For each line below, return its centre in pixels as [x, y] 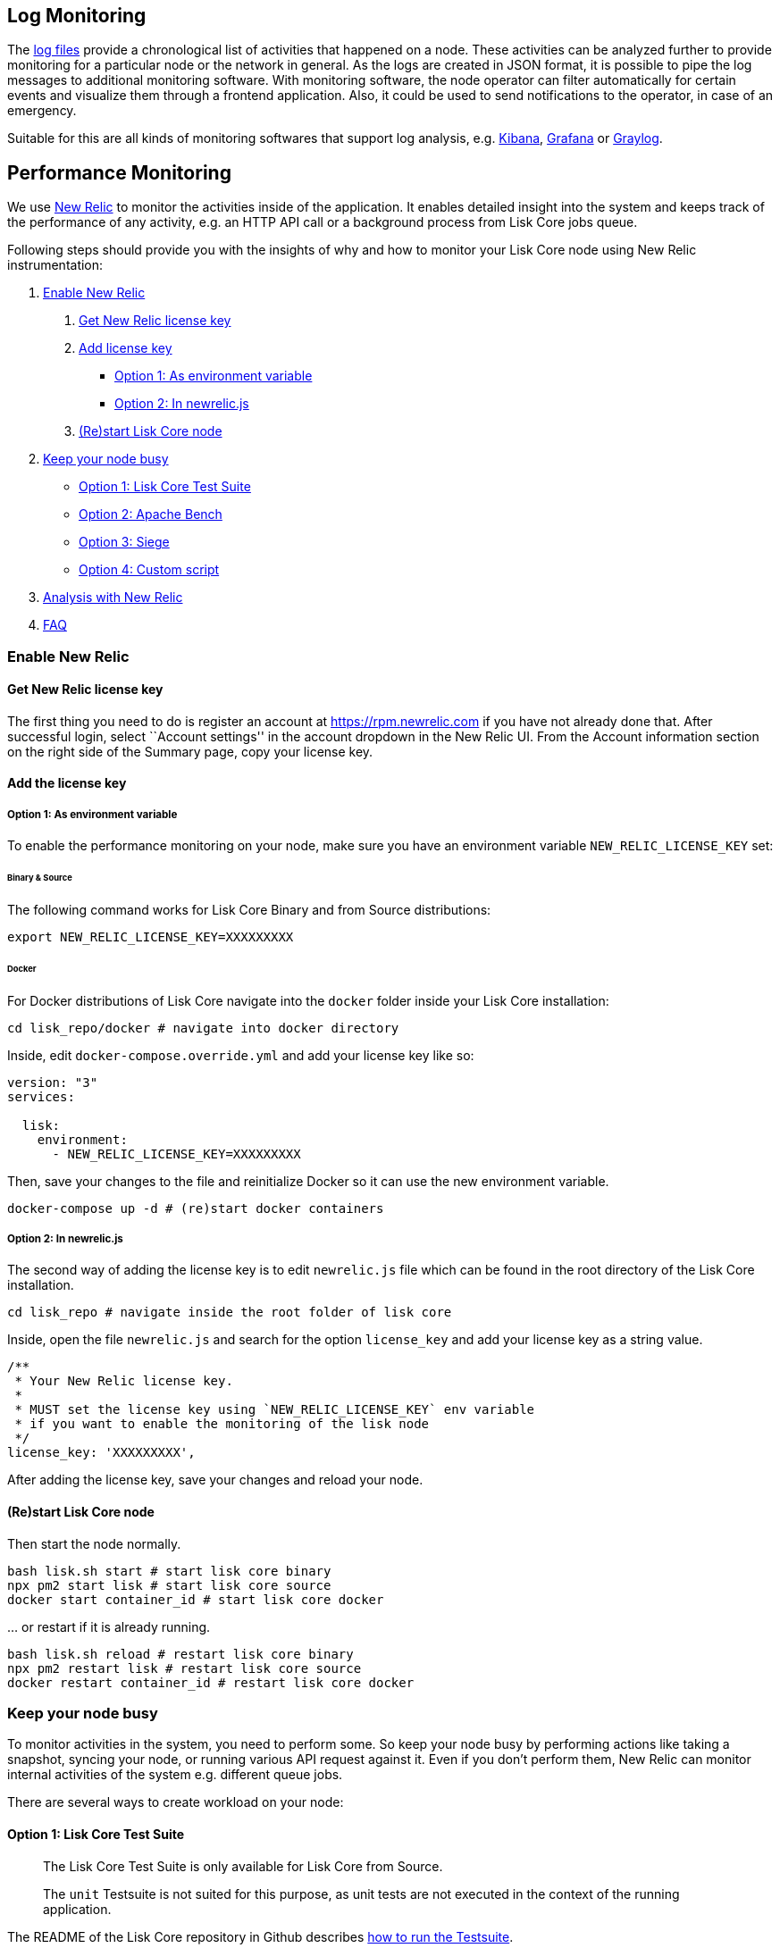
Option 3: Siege [124, 542]
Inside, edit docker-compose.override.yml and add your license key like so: [241, 1055]
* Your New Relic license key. [124, 1381]
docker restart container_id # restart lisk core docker [211, 1682]
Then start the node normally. [94, 1543]
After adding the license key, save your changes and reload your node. [215, 1480]
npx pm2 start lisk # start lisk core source [169, 1585]
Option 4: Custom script [149, 570]
